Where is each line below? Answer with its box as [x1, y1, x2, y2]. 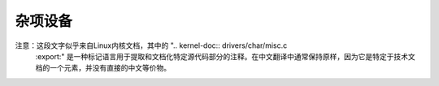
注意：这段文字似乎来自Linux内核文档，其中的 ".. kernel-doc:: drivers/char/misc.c [15, 41, 288, 50]
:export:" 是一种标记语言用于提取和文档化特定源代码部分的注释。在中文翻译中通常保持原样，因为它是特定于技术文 [35, 51, 416, 61]
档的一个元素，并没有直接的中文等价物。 [35, 63, 171, 73]
